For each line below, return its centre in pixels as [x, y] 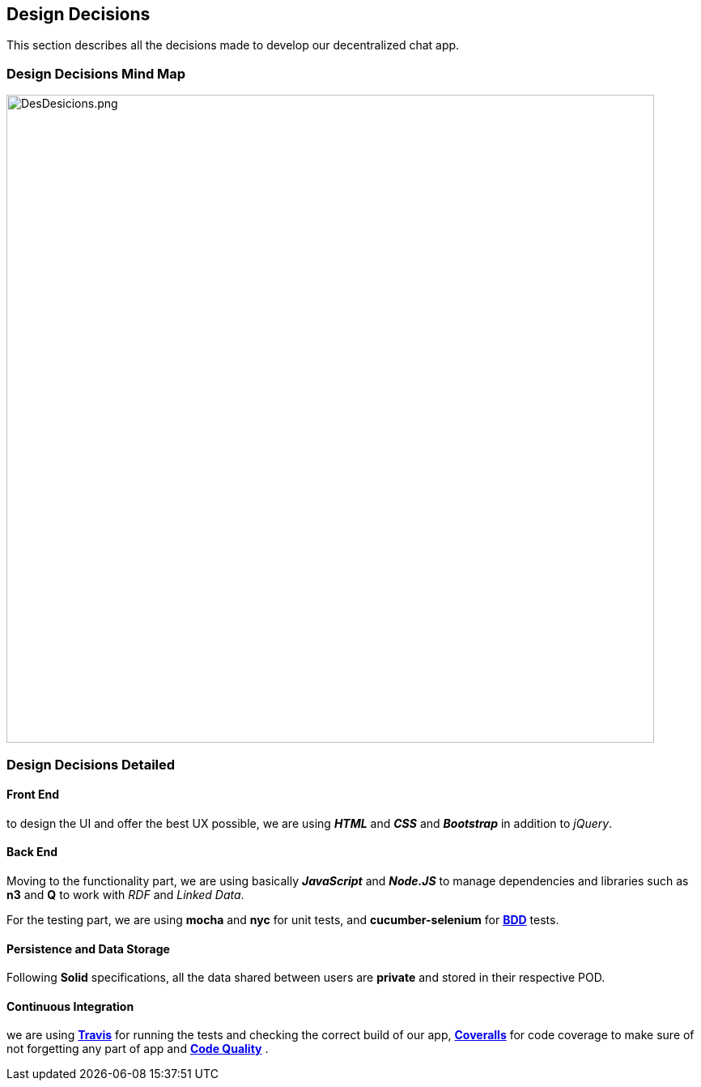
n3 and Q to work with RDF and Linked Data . [125, 894]
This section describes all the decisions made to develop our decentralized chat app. [233, 45]
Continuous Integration [70, 1006]
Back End [32, 852]
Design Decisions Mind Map [96, 73]
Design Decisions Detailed [91, 764]
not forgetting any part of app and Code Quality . [138, 1049]
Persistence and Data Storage [88, 948]
